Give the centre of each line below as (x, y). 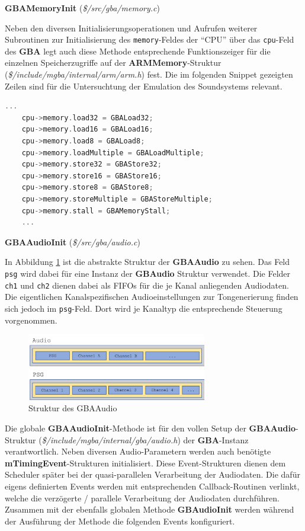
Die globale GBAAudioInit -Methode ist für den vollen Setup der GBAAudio (150, 428)
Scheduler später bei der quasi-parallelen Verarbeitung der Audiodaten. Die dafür (152, 474)
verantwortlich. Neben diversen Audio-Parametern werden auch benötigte (138, 451)
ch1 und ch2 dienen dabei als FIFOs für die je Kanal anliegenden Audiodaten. (147, 285)
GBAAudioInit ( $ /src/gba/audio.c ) (73, 241)
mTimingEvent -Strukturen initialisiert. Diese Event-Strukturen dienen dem (145, 463)
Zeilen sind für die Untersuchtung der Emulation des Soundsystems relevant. (144, 86)
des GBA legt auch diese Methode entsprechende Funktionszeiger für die (138, 51)
